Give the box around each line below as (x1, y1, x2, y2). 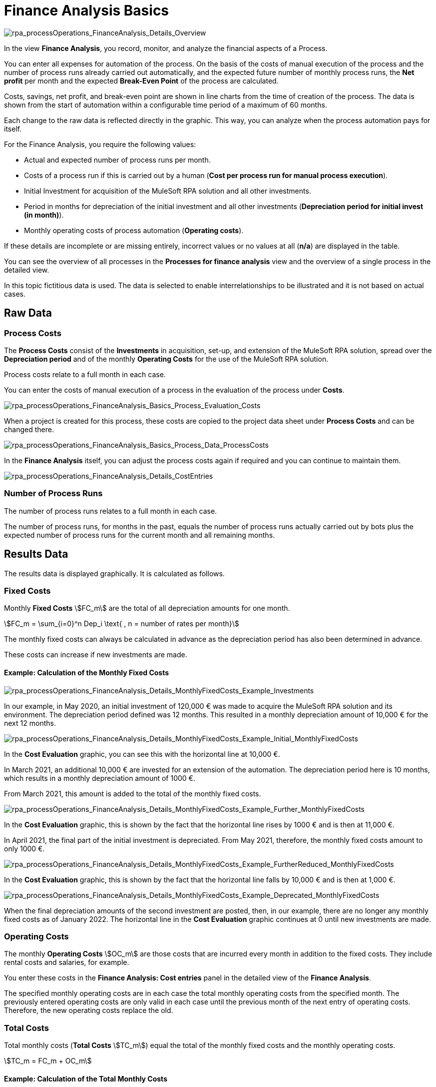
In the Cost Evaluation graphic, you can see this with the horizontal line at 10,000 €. (4, 749, 280, 758)
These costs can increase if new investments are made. (4, 650, 187, 659)
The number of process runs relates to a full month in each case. (4, 506, 217, 515)
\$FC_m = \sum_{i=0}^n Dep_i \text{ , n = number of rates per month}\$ (4, 619, 239, 628)
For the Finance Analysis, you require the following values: (4, 140, 196, 149)
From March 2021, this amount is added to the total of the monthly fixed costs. (4, 789, 261, 798)
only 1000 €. (4, 844, 45, 853)
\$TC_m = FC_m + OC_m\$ (4, 1056, 92, 1065)
